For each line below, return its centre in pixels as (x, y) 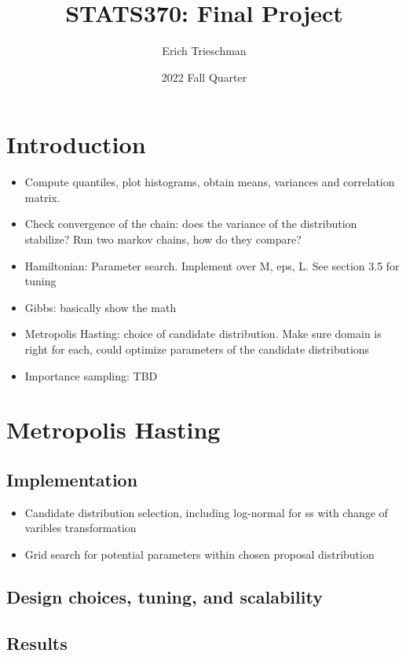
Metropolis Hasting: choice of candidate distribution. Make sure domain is (203, 334)
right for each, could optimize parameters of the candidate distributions (197, 349)
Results (37, 642)
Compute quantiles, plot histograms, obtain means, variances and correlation (210, 182)
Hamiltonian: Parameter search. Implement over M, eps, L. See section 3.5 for (212, 265)
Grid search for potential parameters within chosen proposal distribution (199, 554)
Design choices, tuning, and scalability (165, 596)
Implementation (72, 479)
